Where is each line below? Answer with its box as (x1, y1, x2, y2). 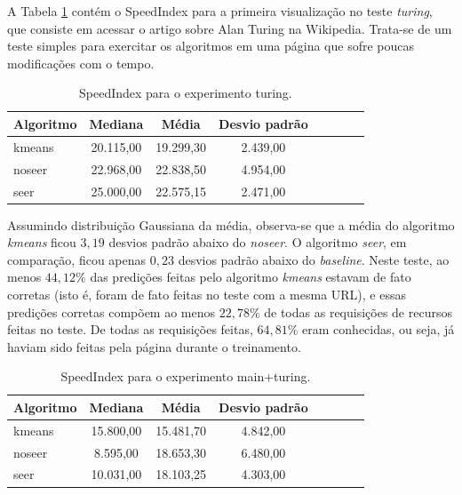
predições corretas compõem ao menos (7, 302, 216, 321)
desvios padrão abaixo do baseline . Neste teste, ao (178, 250, 450, 268)
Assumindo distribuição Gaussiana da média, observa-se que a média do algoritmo (7, 215, 455, 234)
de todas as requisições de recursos (264, 302, 452, 321)
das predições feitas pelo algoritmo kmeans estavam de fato (90, 267, 411, 286)
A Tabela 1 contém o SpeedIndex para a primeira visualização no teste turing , (7, 2, 433, 20)
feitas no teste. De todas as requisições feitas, (7, 320, 253, 339)
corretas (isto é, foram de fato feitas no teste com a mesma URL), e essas (7, 284, 406, 303)
